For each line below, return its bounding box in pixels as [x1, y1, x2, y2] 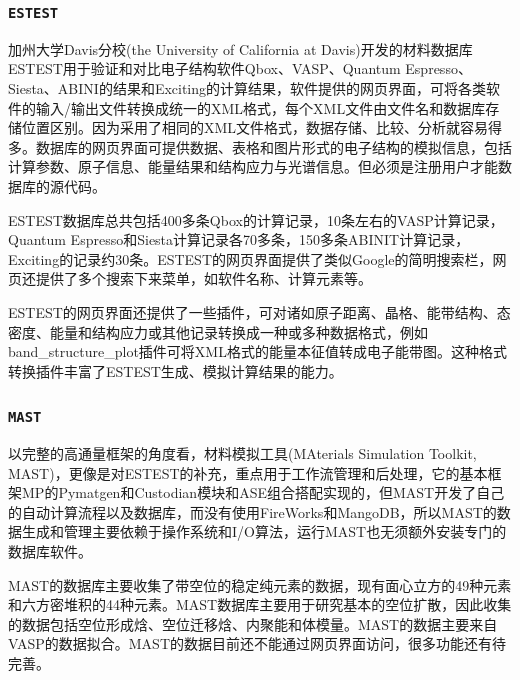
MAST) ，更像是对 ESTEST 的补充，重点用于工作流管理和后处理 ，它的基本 [8, 462, 488, 483]
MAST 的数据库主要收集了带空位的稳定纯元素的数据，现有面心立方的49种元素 [8, 574, 512, 595]
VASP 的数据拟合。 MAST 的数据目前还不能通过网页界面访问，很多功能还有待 [8, 633, 506, 654]
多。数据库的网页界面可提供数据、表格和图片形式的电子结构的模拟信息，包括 [8, 136, 512, 157]
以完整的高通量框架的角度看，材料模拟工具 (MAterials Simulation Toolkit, [8, 443, 477, 464]
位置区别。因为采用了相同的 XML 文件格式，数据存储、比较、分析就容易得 [21, 117, 503, 138]
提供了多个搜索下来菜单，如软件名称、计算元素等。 [35, 268, 372, 289]
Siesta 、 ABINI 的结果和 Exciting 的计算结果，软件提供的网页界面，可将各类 [8, 77, 487, 98]
